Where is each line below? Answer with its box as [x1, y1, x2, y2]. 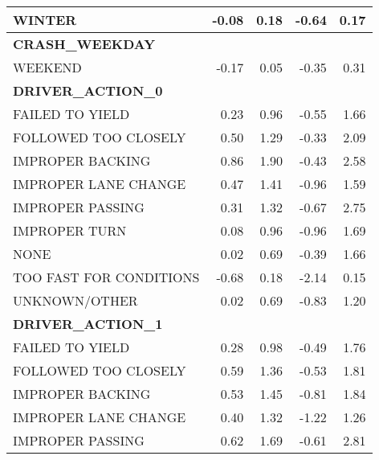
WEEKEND [13, 58, 82, 76]
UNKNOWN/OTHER [13, 291, 138, 310]
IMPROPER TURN [13, 221, 127, 240]
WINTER [13, 10, 77, 29]
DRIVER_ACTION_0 [13, 81, 163, 100]
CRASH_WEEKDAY [13, 35, 156, 53]
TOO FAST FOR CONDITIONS [13, 268, 200, 286]
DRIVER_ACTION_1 [13, 314, 163, 333]
